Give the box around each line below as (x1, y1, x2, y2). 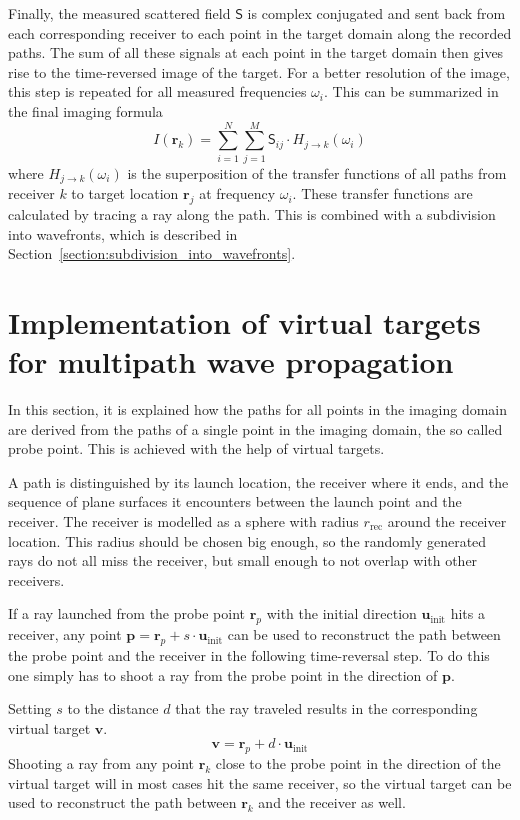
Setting (8, 698, 52, 719)
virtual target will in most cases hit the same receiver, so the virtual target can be (8, 772, 512, 793)
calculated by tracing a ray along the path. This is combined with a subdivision (8, 203, 496, 224)
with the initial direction (266, 603, 417, 624)
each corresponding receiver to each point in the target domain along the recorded (8, 22, 512, 43)
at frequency (199, 183, 276, 204)
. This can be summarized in (323, 81, 499, 102)
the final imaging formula (8, 100, 163, 121)
